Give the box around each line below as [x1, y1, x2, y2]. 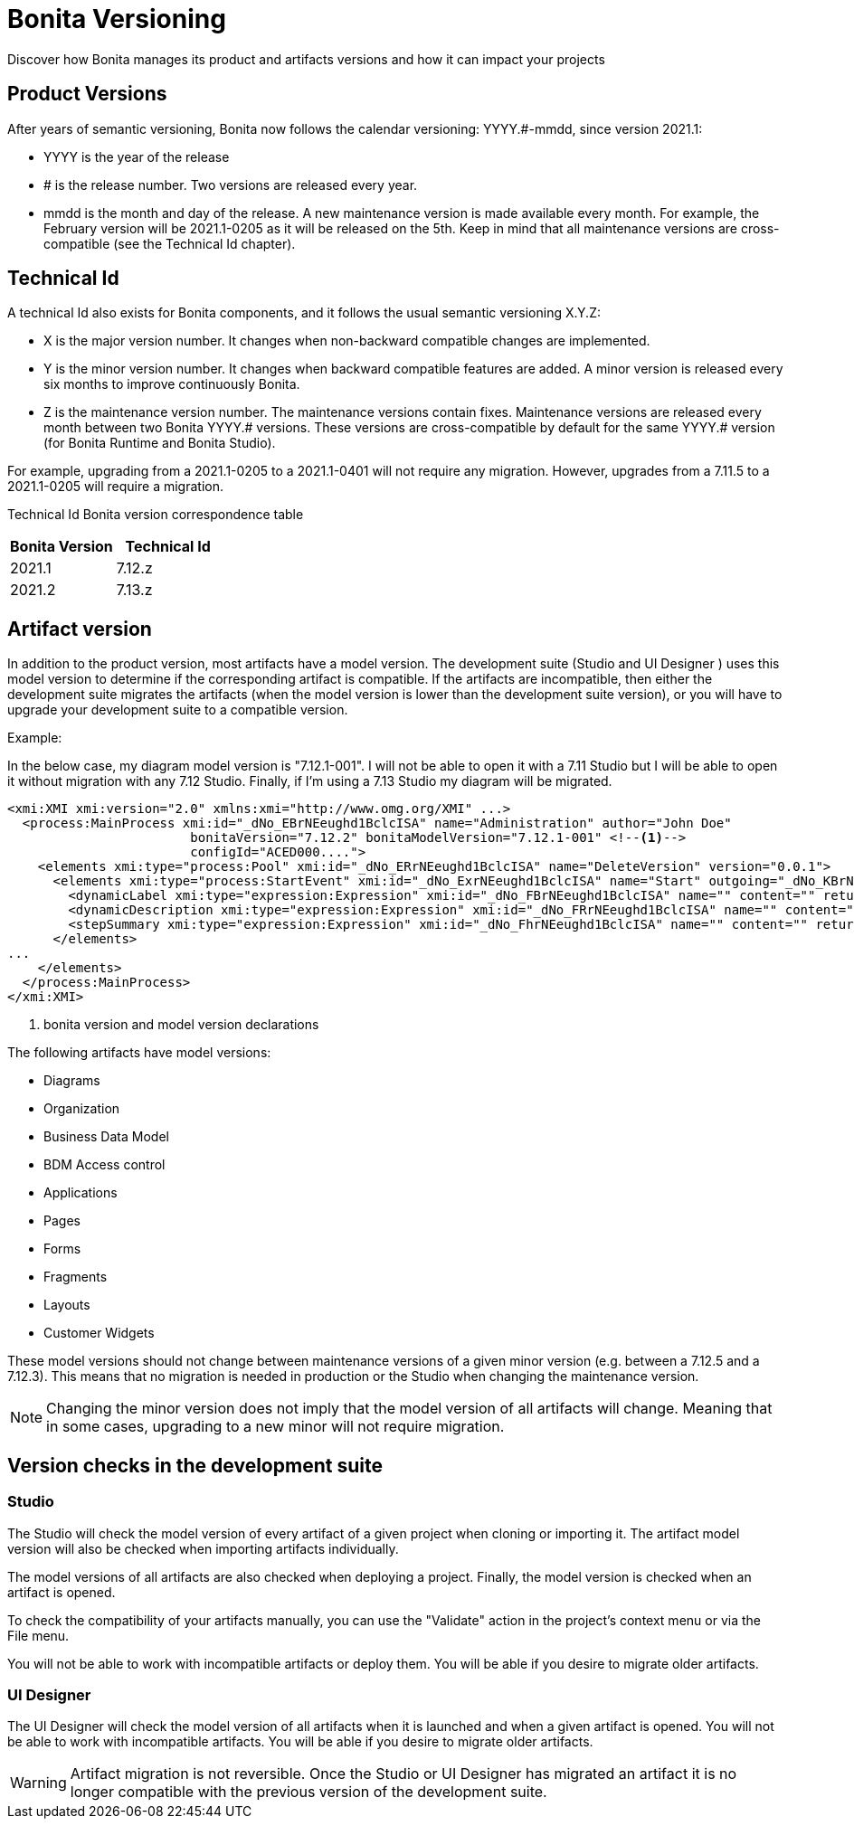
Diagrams [43, 1073, 100, 1089]
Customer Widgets [43, 1325, 155, 1341]
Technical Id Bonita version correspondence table [7, 506, 304, 523]
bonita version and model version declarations [43, 1017, 319, 1033]
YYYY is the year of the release [43, 148, 230, 165]
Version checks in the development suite [7, 1453, 383, 1477]
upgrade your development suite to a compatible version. [7, 702, 348, 718]
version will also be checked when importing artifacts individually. [7, 1540, 399, 1556]
